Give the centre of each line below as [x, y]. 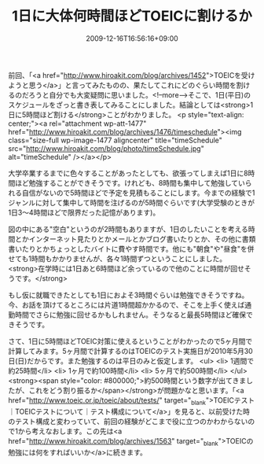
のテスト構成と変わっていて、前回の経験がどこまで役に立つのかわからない [128, 421]
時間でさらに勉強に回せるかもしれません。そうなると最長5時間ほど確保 [130, 315]
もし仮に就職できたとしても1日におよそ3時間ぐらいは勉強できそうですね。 [128, 295]
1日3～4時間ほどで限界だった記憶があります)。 [84, 212]
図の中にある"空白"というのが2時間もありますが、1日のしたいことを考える [128, 229]
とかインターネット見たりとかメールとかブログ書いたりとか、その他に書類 [135, 239]
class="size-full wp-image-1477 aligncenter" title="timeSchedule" [115, 140]
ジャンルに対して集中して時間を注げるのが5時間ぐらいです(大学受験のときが [132, 202]
